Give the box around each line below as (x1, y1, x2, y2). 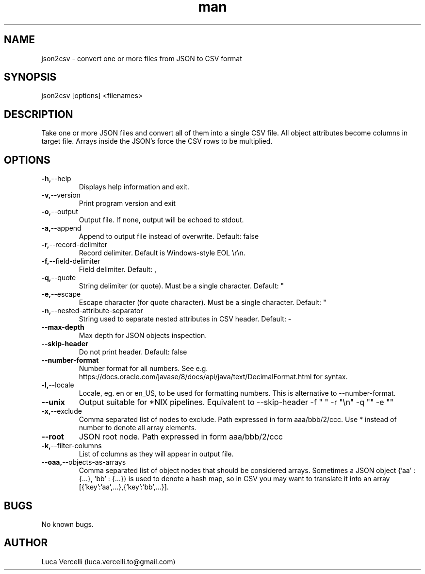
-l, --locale (41, 381, 74, 389)
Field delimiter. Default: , (79, 265, 157, 274)
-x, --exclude (41, 407, 82, 416)
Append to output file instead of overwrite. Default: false (79, 232, 259, 241)
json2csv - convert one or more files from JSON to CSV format (41, 54, 242, 63)
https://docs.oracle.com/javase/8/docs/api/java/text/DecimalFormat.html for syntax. (79, 372, 348, 381)
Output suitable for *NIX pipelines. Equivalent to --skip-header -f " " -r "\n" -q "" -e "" (79, 397, 393, 407)
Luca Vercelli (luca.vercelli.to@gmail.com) (41, 557, 176, 566)
